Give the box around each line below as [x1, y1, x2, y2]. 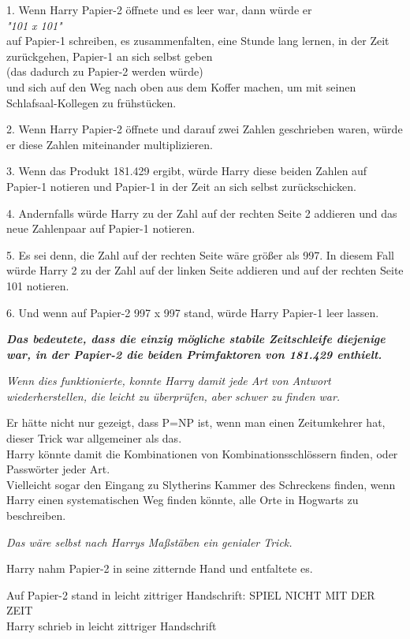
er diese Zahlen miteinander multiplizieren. [6, 136, 213, 152]
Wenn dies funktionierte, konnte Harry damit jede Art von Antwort [6, 372, 331, 389]
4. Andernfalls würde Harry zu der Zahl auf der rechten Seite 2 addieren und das [6, 204, 397, 221]
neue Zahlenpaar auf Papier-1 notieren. [6, 220, 196, 237]
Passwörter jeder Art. [6, 461, 110, 477]
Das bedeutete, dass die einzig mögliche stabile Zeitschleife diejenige [6, 331, 386, 347]
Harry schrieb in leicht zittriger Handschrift [6, 618, 217, 633]
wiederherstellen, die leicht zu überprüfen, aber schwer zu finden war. [6, 387, 341, 404]
